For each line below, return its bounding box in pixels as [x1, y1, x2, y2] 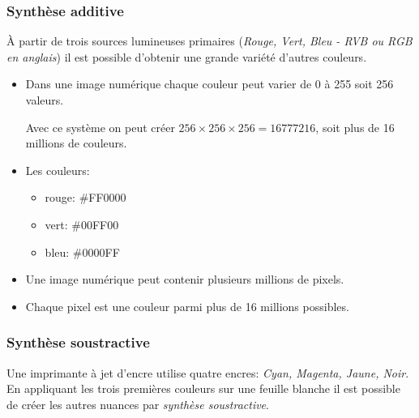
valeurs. [25, 92, 64, 108]
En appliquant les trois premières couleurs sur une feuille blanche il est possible [6, 380, 400, 397]
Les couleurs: [25, 161, 90, 178]
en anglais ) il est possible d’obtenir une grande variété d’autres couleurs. [6, 48, 367, 65]
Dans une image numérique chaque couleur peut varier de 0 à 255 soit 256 [25, 75, 394, 92]
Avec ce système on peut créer [25, 118, 175, 135]
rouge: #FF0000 [45, 189, 126, 206]
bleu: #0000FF [45, 243, 120, 260]
